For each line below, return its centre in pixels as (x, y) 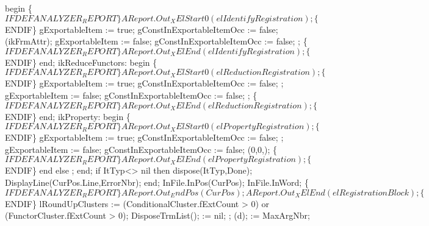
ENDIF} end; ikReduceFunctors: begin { (81, 62)
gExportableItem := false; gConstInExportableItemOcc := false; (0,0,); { (141, 149)
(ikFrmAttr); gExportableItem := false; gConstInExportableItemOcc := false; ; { (156, 41)
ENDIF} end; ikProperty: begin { (68, 116)
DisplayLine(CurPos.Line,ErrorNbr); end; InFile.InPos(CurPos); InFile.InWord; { (157, 182)
